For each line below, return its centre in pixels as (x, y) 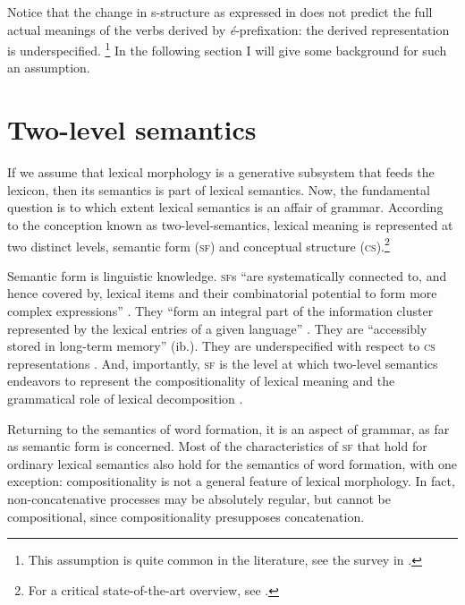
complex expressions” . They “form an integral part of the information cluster (220, 310)
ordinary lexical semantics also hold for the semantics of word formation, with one (232, 463)
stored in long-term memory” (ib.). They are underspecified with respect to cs (221, 346)
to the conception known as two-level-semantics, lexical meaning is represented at (230, 224)
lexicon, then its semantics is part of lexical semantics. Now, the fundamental (219, 189)
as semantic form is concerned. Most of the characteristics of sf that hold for (217, 446)
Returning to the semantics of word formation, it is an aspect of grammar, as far (228, 428)
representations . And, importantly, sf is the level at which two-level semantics (223, 363)
